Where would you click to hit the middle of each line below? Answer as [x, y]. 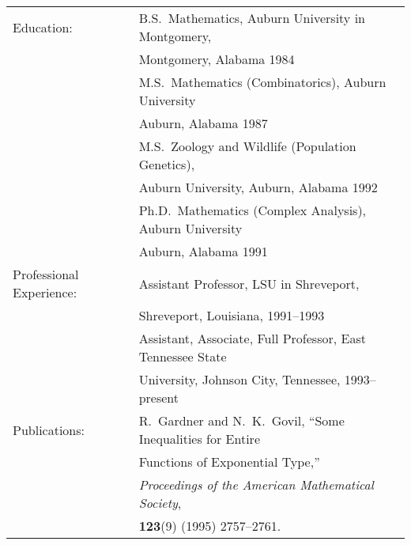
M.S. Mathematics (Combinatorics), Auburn [262, 82]
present [159, 397]
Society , [160, 503]
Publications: [49, 430]
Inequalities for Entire [199, 439]
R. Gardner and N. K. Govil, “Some [241, 420]
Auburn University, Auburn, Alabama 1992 [258, 187]
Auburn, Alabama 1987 [203, 123]
